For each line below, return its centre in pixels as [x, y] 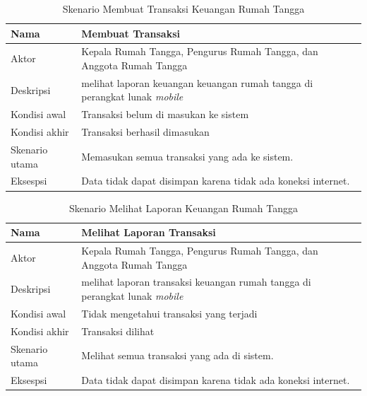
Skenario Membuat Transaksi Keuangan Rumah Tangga [183, 8]
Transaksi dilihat [118, 331]
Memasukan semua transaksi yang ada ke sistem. [187, 156]
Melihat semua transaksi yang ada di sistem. [178, 355]
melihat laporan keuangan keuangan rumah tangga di [197, 82]
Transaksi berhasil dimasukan [145, 132]
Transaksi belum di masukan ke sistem [165, 114]
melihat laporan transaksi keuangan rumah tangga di [196, 282]
